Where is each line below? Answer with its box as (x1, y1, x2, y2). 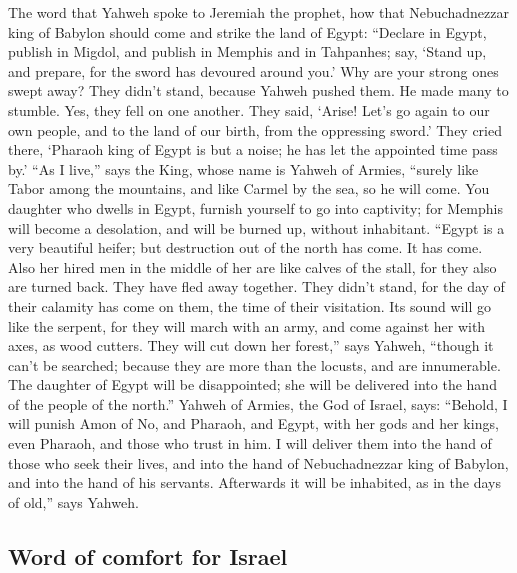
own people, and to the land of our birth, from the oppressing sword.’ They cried (8, 119, 503, 140)
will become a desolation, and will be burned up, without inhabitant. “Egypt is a (8, 217, 505, 238)
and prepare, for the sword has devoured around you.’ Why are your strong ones (8, 60, 499, 81)
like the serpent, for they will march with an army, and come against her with (8, 315, 486, 336)
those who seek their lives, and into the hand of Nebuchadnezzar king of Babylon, (8, 452, 509, 473)
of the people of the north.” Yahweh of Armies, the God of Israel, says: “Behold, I (8, 393, 508, 414)
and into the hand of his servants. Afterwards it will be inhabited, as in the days (8, 472, 501, 493)
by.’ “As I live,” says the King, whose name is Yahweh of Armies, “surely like (8, 158, 479, 179)
